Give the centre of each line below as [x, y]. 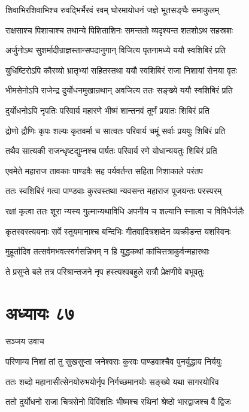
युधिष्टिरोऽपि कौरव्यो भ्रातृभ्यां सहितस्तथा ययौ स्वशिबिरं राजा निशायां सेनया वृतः [122, 70]
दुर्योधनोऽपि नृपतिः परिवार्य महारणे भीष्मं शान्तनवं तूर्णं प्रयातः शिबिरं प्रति [107, 110]
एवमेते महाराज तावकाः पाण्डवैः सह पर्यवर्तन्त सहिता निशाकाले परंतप [104, 170]
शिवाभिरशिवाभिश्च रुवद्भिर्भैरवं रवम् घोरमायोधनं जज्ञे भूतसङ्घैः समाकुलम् [113, 10]
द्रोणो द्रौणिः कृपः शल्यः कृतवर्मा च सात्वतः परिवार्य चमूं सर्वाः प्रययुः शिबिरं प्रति [116, 130]
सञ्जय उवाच [25, 341]
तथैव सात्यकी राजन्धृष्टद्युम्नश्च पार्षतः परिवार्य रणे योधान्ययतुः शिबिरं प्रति [111, 151]
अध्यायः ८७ [40, 312]
